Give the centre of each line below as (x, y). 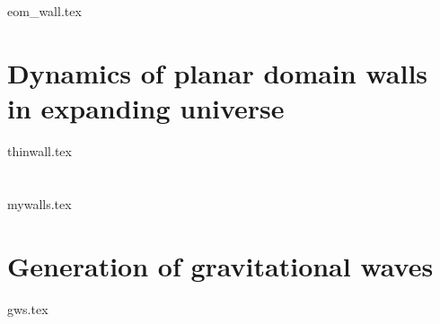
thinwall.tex (40, 151)
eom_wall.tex (44, 11)
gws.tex (28, 308)
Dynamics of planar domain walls (218, 72)
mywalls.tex (40, 203)
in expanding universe (146, 108)
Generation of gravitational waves (220, 265)
